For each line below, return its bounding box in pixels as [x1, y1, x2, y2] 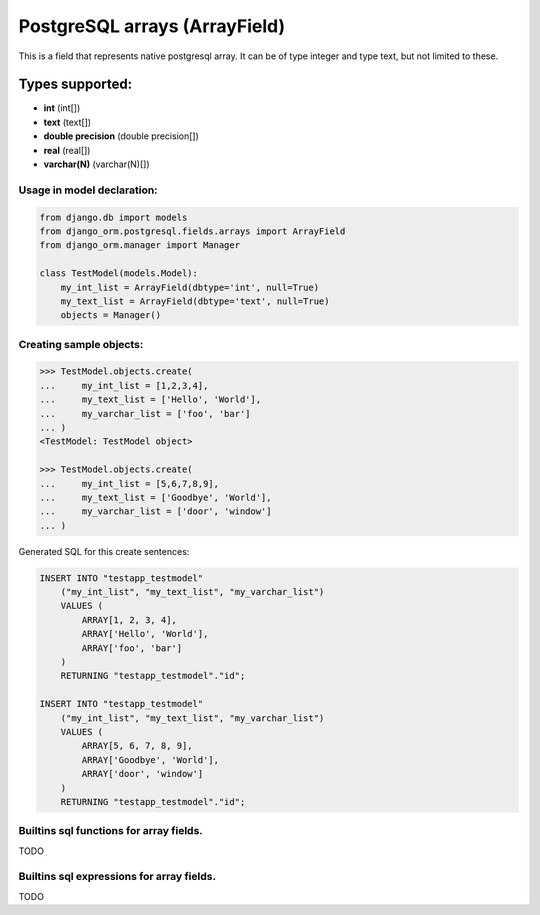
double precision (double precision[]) [43, 130, 200, 142]
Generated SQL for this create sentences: [18, 545, 190, 557]
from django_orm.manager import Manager [39, 240, 240, 251]
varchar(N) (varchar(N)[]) [43, 158, 150, 170]
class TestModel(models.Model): [39, 268, 199, 279]
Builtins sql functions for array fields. [18, 824, 204, 838]
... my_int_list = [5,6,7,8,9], [39, 478, 220, 489]
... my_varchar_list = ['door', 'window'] [39, 506, 272, 517]
